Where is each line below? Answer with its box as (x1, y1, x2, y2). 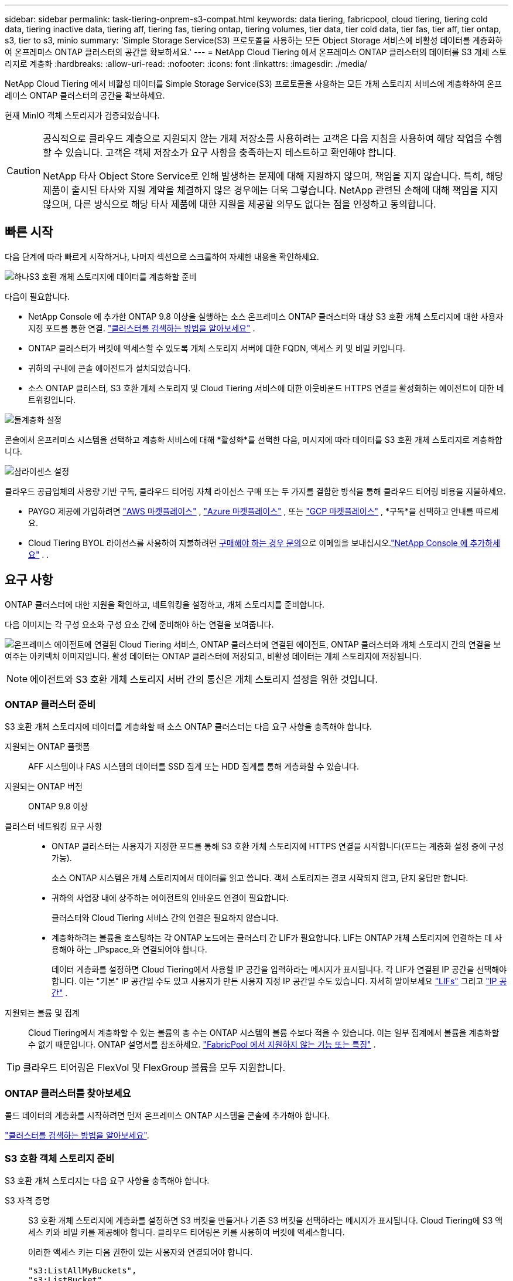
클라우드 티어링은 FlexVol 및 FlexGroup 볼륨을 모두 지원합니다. (23, 1062, 286, 1074)
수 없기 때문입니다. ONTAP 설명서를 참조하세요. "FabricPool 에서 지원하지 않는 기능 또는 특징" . (28, 1039, 376, 1050)
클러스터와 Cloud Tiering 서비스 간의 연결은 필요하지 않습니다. (52, 913, 279, 923)
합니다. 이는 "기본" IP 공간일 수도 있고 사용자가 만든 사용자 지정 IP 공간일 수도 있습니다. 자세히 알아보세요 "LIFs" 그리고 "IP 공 (52, 976, 507, 987)
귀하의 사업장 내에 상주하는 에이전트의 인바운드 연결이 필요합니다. (52, 893, 289, 903)
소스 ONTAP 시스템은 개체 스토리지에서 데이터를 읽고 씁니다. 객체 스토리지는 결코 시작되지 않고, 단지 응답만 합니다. (52, 873, 468, 883)
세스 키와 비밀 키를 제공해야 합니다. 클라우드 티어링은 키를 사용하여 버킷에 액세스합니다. (28, 1226, 345, 1237)
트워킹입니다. (28, 394, 76, 405)
